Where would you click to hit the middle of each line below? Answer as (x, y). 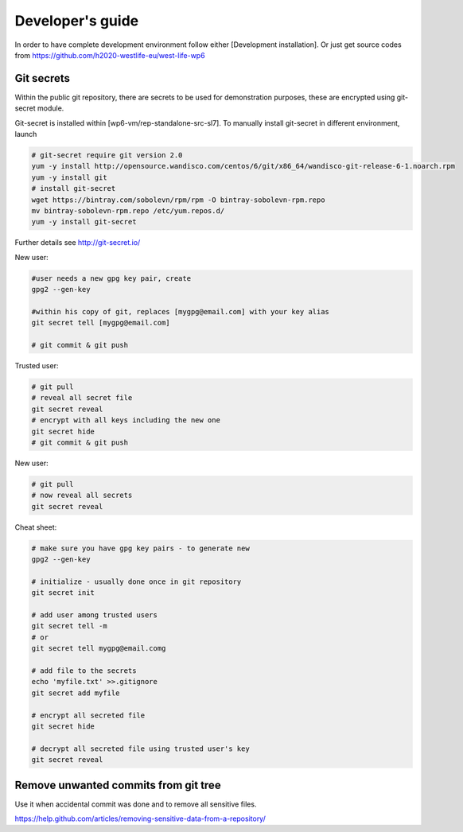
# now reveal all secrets (82, 496)
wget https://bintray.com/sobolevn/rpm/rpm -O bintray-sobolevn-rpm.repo (178, 200)
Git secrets (43, 78)
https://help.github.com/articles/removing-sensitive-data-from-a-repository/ (140, 818)
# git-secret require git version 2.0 (107, 155)
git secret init (63, 593)
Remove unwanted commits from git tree (118, 785)
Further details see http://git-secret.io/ (78, 243)
